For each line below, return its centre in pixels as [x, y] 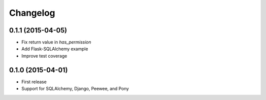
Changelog [32, 13]
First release [34, 82]
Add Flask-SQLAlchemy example [55, 49]
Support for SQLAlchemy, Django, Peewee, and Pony [75, 89]
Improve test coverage [44, 56]
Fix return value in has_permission [56, 42]
